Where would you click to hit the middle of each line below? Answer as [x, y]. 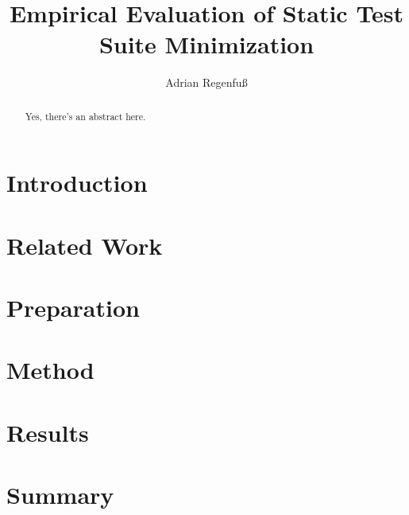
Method [50, 370]
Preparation [73, 308]
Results [48, 432]
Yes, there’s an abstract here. [85, 116]
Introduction [77, 183]
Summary [60, 495]
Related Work [85, 245]
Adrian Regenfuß [206, 82]
